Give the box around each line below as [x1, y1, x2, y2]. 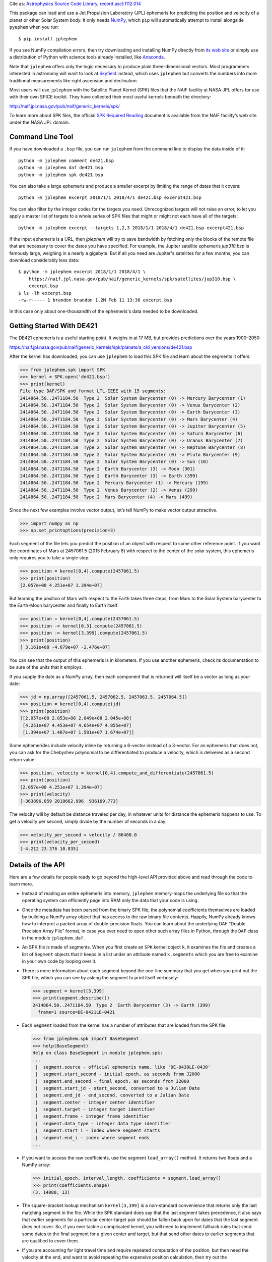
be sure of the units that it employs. [9, 664, 83, 670]
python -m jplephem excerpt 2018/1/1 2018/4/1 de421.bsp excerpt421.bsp [18, 195, 201, 200]
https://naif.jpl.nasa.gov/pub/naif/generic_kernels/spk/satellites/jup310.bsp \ [28, 276, 236, 282]
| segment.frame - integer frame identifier [35, 1114, 150, 1119]
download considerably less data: [9, 257, 80, 264]
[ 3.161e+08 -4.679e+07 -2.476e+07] [20, 644, 111, 650]
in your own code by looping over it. [22, 958, 97, 964]
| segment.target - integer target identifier [35, 1107, 155, 1113]
